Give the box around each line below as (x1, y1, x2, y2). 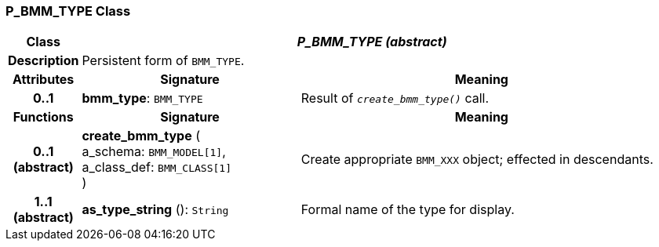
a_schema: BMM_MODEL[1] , (82, 143, 226, 160)
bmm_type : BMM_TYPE (82, 90, 203, 107)
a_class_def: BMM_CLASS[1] (82, 159, 231, 176)
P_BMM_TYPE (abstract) (297, 34, 447, 50)
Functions (13, 109, 74, 125)
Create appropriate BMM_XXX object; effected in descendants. (300, 151, 654, 168)
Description (8, 53, 79, 69)
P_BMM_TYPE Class (5, 3, 131, 19)
